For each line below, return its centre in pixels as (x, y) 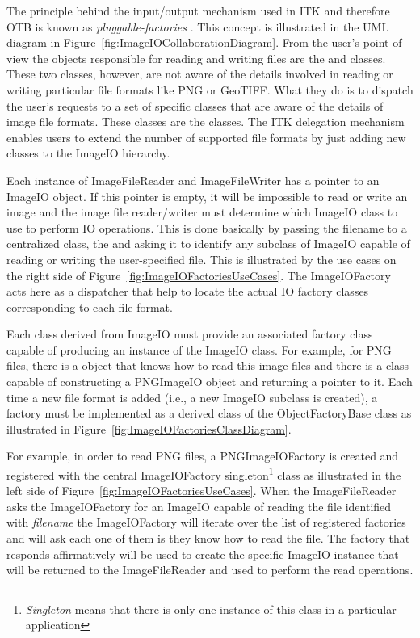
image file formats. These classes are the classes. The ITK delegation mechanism (206, 122)
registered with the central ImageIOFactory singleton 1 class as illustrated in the (204, 474)
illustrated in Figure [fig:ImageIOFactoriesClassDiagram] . (149, 428)
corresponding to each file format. (90, 306)
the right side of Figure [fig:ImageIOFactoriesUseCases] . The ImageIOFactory (199, 275)
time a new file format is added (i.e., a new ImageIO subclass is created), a (192, 397)
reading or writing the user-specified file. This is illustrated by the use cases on (202, 259)
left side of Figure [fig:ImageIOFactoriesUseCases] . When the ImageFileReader (202, 491)
